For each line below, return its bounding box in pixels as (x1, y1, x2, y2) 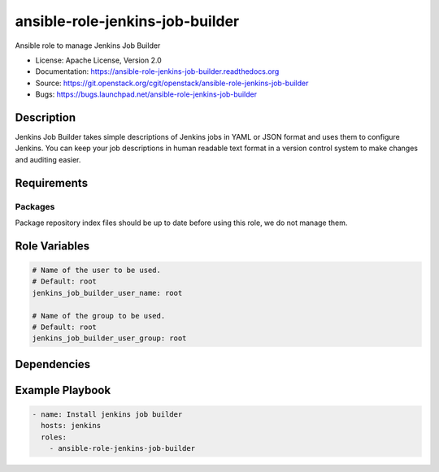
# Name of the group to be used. (32, 311, 166, 320)
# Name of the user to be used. (32, 265, 162, 275)
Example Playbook (15, 383, 111, 397)
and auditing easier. (15, 154, 81, 164)
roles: (41, 432, 67, 442)
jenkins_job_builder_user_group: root (32, 334, 187, 343)
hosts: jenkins (41, 421, 102, 431)
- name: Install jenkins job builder (32, 409, 183, 418)
